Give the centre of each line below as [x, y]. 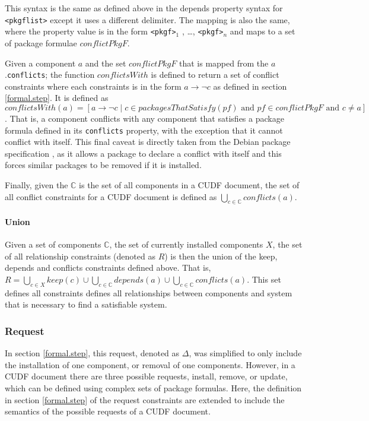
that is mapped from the [224, 63]
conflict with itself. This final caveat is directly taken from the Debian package [148, 142]
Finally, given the [36, 184]
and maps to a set [263, 31]
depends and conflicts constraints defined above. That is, [108, 268]
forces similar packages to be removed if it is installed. [103, 165]
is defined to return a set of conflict [215, 75]
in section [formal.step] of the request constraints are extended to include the [145, 399]
